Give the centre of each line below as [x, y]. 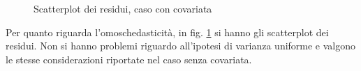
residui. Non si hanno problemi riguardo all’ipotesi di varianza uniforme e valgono [181, 46]
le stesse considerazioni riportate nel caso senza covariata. [129, 59]
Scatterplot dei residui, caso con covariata [123, 8]
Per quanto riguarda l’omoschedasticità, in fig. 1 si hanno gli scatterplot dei [167, 32]
